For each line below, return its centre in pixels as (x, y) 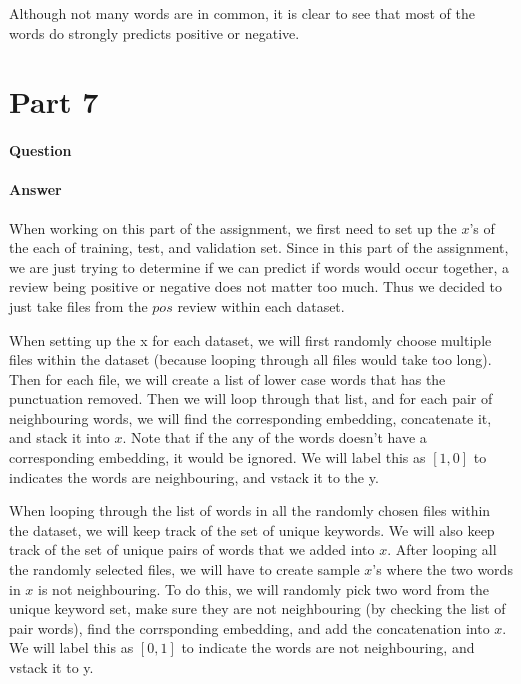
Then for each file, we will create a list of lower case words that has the (227, 378)
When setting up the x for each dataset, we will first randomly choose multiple (250, 339)
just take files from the (78, 305)
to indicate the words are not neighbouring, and (328, 647)
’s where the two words (442, 569)
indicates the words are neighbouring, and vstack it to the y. (194, 476)
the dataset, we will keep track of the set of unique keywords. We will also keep (252, 529)
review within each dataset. (261, 305)
